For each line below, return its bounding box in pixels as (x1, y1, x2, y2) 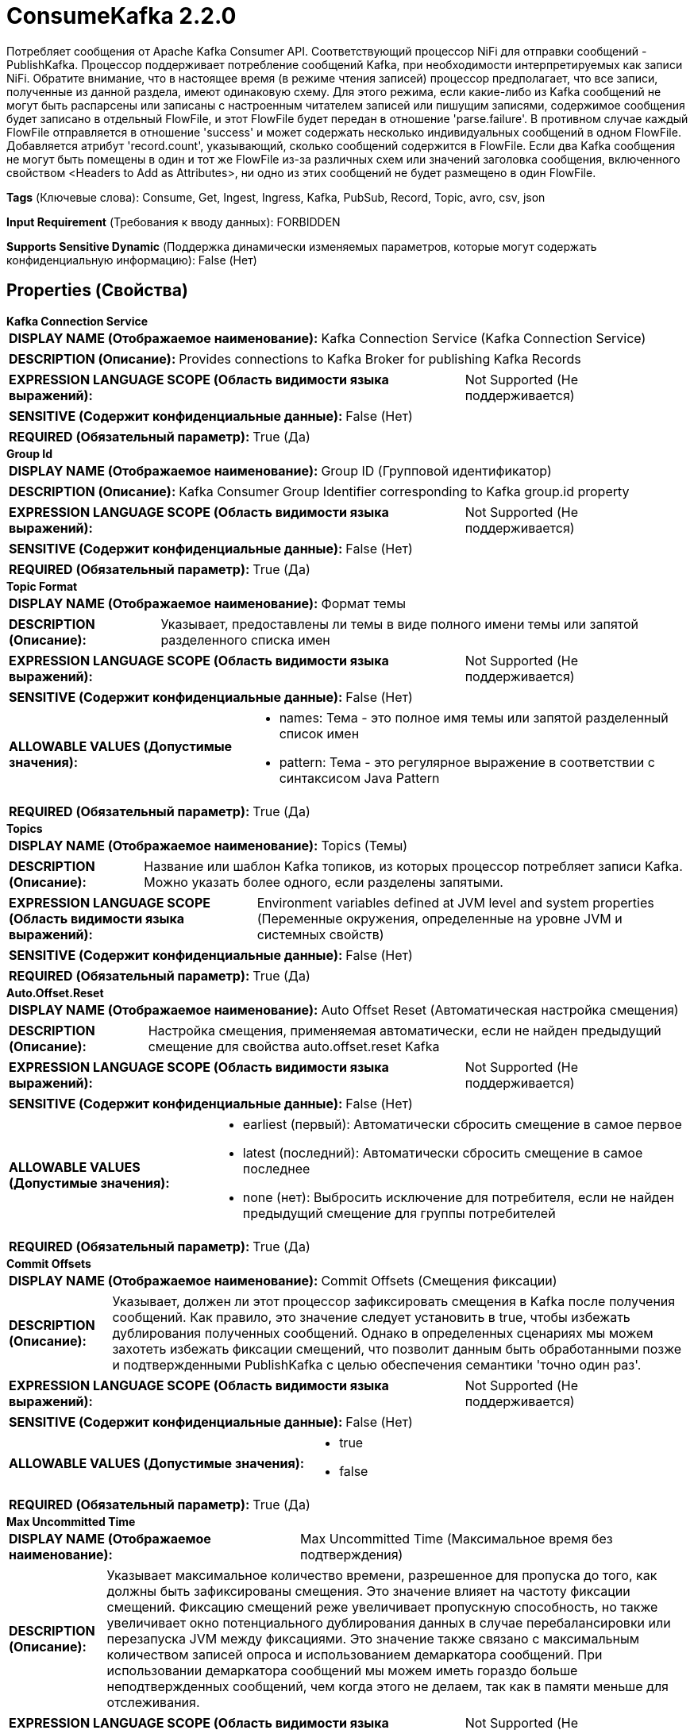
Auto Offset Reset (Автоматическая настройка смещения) (321, 1001, 679, 1018)
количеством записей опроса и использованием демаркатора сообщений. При (106, 1646, 603, 1663)
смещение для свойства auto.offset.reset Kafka (148, 1038, 440, 1054)
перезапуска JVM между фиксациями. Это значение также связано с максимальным (106, 1630, 640, 1647)
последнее (242, 1160, 310, 1177)
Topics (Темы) (321, 837, 408, 853)
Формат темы (321, 595, 406, 611)
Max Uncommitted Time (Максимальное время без (300, 1530, 613, 1547)
